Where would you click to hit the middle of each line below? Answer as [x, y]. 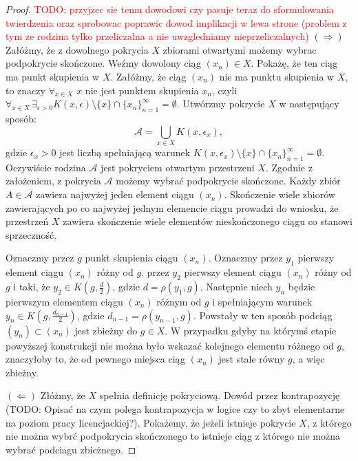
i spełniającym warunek [262, 302]
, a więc [308, 359]
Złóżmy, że [63, 395]
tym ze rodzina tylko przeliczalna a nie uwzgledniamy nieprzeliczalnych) [157, 36]
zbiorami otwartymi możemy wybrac [240, 49]
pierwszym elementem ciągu [64, 302]
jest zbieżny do [106, 330]
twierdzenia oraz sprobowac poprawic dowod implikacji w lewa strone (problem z [176, 22]
